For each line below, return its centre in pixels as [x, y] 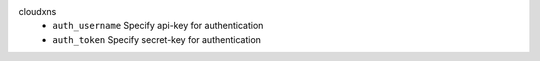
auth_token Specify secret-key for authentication [157, 39]
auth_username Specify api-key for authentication [158, 26]
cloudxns [37, 11]
